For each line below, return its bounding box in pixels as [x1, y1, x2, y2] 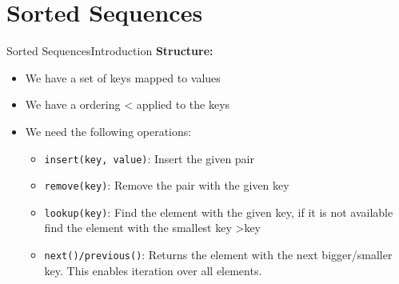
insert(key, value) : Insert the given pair [44, 150, 254, 166]
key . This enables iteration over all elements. [44, 262, 262, 278]
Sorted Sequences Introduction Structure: [6, 42, 213, 59]
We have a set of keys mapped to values [25, 69, 221, 86]
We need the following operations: [25, 122, 192, 139]
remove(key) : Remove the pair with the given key [44, 177, 289, 194]
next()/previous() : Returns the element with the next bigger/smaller [44, 246, 393, 263]
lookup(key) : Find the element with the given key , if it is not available [44, 203, 393, 220]
